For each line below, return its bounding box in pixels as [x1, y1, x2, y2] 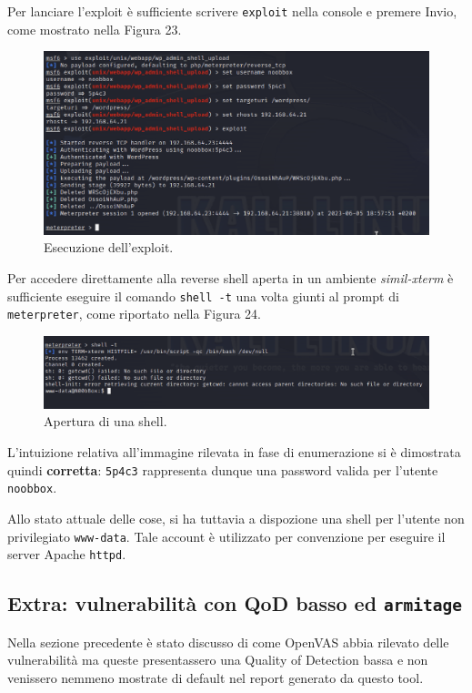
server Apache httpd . [7, 545, 126, 564]
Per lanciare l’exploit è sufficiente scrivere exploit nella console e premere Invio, [7, 2, 457, 20]
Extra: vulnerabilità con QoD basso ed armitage [7, 589, 463, 617]
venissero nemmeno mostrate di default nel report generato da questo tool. [7, 668, 424, 687]
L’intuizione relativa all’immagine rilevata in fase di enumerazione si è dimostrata [7, 443, 461, 462]
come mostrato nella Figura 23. [7, 19, 182, 38]
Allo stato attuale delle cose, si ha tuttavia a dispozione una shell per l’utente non [7, 508, 465, 527]
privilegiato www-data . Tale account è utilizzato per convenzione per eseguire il [7, 526, 446, 545]
